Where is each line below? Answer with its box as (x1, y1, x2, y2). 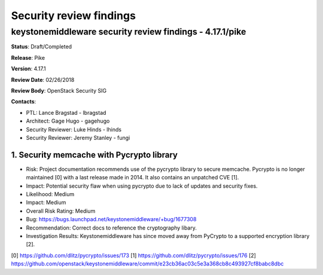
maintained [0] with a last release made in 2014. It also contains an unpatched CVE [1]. (26, 174, 239, 181)
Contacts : (11, 98, 36, 105)
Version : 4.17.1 (11, 65, 46, 72)
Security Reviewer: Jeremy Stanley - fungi (26, 134, 130, 141)
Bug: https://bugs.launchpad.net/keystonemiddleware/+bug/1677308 (26, 216, 197, 223)
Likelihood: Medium (26, 190, 75, 197)
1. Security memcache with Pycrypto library (11, 149, 178, 160)
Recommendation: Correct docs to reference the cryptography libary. (26, 224, 197, 231)
